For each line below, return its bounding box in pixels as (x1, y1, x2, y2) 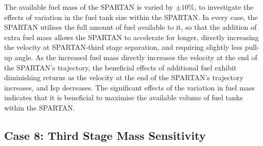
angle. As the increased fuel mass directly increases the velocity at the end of (14, 51, 257, 62)
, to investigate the (194, 2, 254, 12)
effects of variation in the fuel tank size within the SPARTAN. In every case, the (4, 11, 258, 22)
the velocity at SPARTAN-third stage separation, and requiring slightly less (4, 42, 242, 52)
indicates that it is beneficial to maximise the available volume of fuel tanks (4, 92, 243, 103)
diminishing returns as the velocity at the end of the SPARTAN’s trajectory (4, 72, 243, 83)
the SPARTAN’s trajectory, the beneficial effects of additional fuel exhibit (4, 62, 237, 72)
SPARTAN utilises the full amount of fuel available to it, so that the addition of (4, 22, 257, 32)
